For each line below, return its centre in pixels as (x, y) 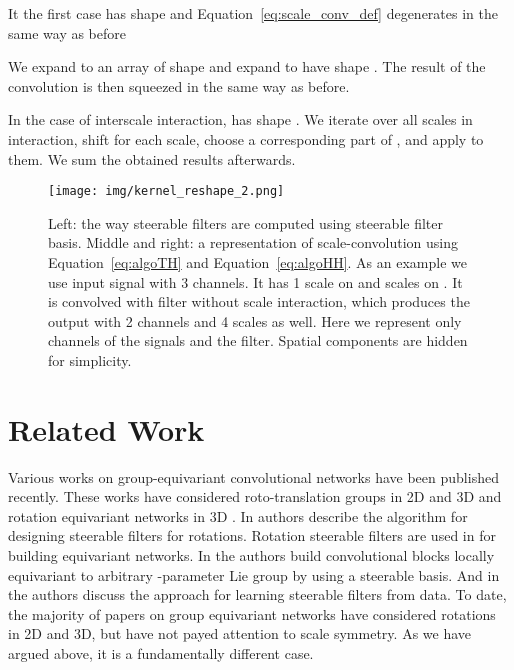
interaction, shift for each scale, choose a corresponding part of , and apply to (246, 138)
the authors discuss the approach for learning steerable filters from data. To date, (257, 594)
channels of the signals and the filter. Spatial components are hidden (258, 340)
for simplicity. (90, 359)
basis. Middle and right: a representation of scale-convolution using (253, 242)
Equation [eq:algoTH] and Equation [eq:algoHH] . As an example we (257, 262)
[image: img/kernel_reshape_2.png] (166, 191)
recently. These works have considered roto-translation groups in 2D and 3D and (255, 496)
